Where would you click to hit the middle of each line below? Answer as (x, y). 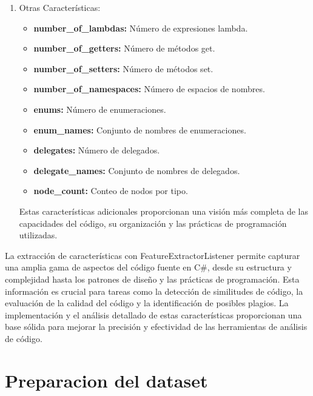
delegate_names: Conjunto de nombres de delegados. (137, 170)
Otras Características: (60, 7)
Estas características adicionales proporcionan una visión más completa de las (163, 211)
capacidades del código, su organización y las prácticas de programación (153, 223)
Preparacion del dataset (106, 380)
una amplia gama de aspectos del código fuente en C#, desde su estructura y (148, 267)
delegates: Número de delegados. (97, 150)
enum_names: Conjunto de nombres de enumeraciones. (140, 129)
